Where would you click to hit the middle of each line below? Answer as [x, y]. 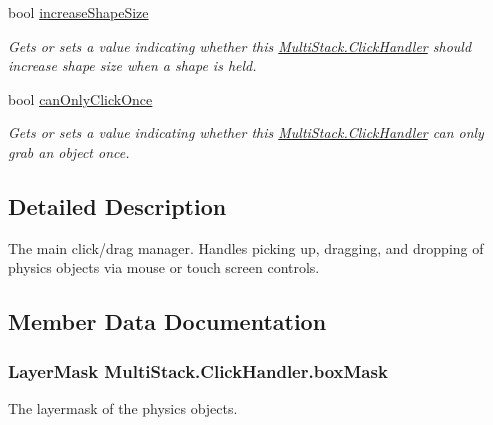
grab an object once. [69, 151]
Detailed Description [117, 205]
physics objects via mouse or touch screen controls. [164, 267]
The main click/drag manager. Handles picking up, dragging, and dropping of [246, 247]
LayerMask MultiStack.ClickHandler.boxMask [198, 370]
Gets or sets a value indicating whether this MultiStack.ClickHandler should [240, 45]
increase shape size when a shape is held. [132, 65]
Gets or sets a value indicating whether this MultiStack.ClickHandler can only [246, 132]
